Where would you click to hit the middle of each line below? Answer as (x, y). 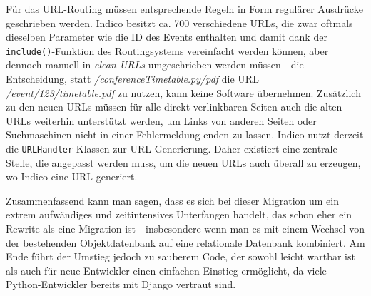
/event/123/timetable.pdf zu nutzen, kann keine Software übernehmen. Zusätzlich (183, 92)
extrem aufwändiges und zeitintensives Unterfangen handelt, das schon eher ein (179, 214)
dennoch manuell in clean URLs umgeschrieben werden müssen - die (155, 65)
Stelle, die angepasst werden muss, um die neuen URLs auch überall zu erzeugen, (183, 162)
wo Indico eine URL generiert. (72, 177)
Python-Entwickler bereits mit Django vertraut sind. (121, 284)
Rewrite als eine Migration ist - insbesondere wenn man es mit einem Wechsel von (185, 229)
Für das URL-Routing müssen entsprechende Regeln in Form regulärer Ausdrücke (184, 9)
